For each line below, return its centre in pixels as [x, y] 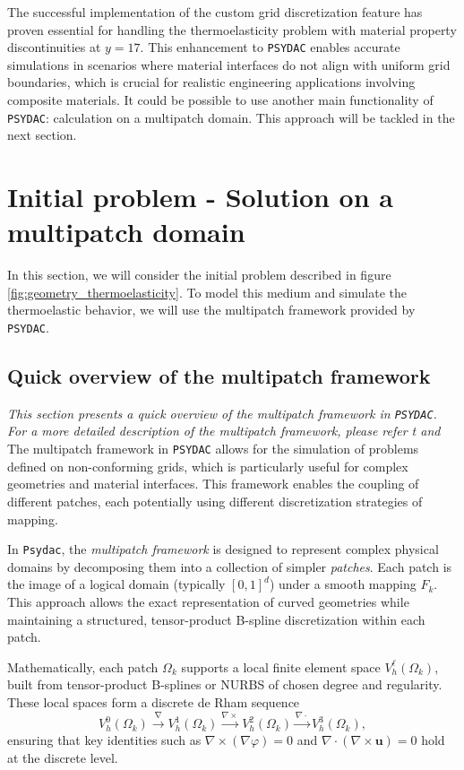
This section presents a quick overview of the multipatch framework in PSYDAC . [222, 413]
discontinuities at [54, 47]
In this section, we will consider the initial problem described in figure [199, 275]
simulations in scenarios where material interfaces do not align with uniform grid [229, 64]
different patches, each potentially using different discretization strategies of [215, 501]
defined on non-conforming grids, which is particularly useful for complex [208, 466]
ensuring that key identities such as [104, 740]
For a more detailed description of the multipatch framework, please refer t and [224, 431]
